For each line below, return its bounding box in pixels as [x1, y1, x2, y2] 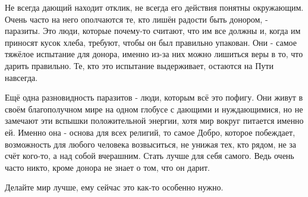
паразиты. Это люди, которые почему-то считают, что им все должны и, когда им [5, 24, 301, 37]
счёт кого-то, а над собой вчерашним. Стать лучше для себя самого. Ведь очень [5, 149, 294, 162]
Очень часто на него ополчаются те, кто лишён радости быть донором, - [5, 12, 268, 25]
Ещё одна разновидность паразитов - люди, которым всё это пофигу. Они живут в [5, 91, 303, 104]
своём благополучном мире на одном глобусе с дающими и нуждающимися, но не [5, 102, 303, 115]
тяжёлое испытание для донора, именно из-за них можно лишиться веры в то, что [5, 48, 303, 60]
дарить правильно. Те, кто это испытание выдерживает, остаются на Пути [5, 59, 274, 71]
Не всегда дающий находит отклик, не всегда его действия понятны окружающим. [5, 1, 304, 13]
